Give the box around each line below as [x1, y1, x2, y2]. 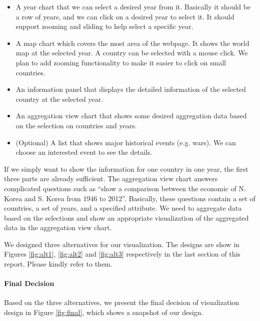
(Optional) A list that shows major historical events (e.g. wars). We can [15, 137, 236, 147]
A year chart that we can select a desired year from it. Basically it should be [15, 1, 251, 11]
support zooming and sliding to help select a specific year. [15, 21, 193, 31]
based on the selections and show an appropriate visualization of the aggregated [4, 212, 249, 223]
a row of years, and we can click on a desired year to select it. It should [15, 11, 234, 21]
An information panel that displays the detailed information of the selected [15, 84, 246, 94]
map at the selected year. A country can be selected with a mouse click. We [15, 47, 248, 58]
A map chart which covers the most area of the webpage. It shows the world [15, 37, 249, 48]
